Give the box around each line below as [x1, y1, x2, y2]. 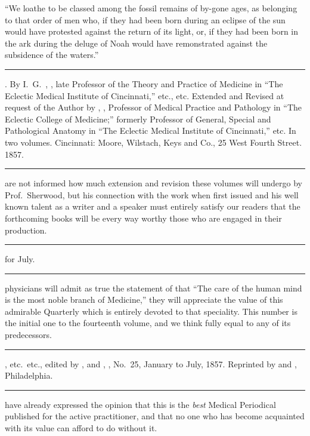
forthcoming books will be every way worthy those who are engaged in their [5, 211, 282, 224]
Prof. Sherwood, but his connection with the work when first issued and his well [5, 188, 299, 201]
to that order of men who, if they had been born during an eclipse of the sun [5, 13, 286, 26]
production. [5, 223, 47, 236]
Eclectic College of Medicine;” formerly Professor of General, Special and [5, 112, 271, 125]
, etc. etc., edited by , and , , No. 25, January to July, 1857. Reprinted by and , [5, 357, 297, 370]
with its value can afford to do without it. [5, 422, 157, 434]
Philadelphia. [5, 369, 53, 382]
